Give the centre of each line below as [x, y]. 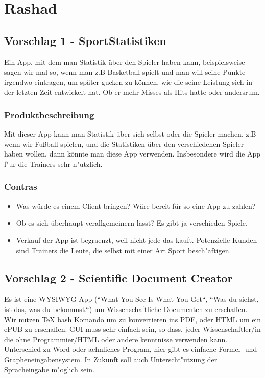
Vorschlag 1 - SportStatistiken [85, 40]
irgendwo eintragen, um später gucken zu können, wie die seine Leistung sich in [128, 82]
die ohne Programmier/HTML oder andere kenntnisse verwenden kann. [116, 339]
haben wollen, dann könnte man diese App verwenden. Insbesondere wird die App [132, 154]
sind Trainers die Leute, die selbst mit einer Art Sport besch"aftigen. [124, 250]
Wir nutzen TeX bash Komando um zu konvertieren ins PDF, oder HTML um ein [133, 319]
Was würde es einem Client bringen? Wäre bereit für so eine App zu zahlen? [136, 205]
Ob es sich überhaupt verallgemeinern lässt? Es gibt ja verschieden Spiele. [132, 223]
